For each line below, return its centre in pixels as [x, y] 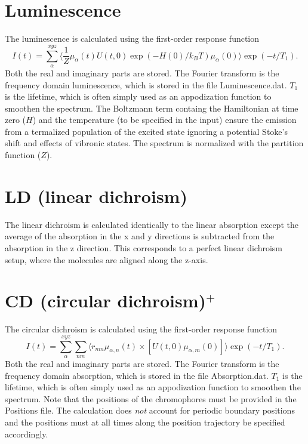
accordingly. [27, 434]
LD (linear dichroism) [96, 195]
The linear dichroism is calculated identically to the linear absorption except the [152, 224]
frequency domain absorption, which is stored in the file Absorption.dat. [137, 375]
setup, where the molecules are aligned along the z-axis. [107, 259]
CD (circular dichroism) [105, 300]
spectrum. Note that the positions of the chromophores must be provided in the [151, 398]
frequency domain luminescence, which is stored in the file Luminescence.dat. [146, 84]
